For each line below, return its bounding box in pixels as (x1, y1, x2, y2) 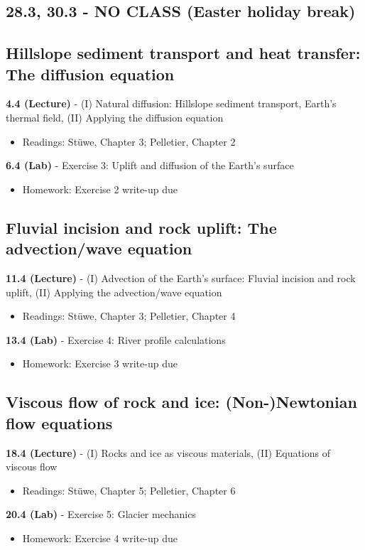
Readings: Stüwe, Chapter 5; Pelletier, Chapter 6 (22, 482, 236, 497)
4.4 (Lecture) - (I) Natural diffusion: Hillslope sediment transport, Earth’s (6, 96, 337, 111)
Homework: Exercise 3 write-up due (22, 356, 178, 371)
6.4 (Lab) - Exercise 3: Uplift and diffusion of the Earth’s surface (6, 158, 294, 173)
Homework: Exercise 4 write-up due (22, 530, 178, 545)
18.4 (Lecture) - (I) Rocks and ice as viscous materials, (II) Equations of (6, 445, 331, 460)
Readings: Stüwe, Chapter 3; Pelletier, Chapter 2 (22, 134, 236, 149)
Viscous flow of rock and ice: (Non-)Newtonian (6, 391, 357, 413)
